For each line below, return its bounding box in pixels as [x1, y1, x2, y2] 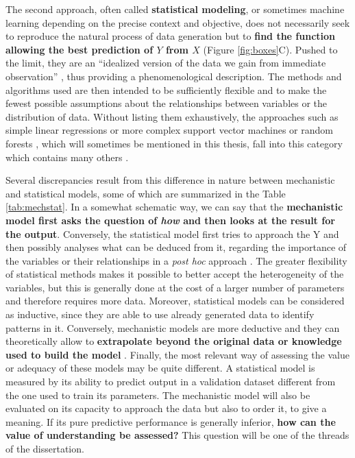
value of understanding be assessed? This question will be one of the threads [5, 428, 350, 442]
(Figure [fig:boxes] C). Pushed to [203, 42, 338, 56]
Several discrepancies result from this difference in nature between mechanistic [5, 173, 335, 187]
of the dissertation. [5, 442, 84, 455]
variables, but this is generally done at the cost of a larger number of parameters [5, 280, 345, 294]
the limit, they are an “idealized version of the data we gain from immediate [5, 56, 326, 70]
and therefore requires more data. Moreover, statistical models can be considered [5, 293, 345, 308]
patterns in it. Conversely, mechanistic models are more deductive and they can [5, 320, 340, 335]
